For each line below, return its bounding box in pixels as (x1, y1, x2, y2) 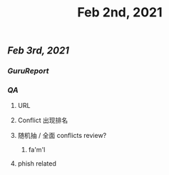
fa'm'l (28, 146, 46, 154)
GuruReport (7, 66, 49, 76)
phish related (17, 159, 57, 168)
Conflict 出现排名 (17, 116, 68, 125)
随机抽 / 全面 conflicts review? (17, 131, 107, 140)
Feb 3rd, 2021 (7, 44, 70, 57)
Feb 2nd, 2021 (77, 4, 163, 21)
